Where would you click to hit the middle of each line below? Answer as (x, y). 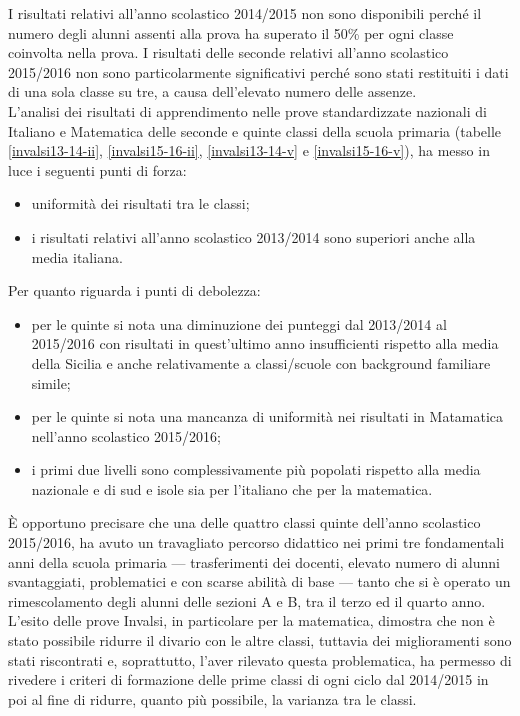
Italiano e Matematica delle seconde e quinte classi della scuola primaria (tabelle (255, 130)
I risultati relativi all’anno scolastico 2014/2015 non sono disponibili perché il (245, 13)
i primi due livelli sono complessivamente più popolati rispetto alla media (256, 469)
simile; (51, 382)
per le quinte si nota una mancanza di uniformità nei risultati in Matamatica (267, 416)
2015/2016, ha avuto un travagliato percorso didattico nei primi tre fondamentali (256, 542)
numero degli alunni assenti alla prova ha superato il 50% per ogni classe (231, 32)
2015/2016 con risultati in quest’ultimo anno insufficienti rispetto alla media (265, 343)
